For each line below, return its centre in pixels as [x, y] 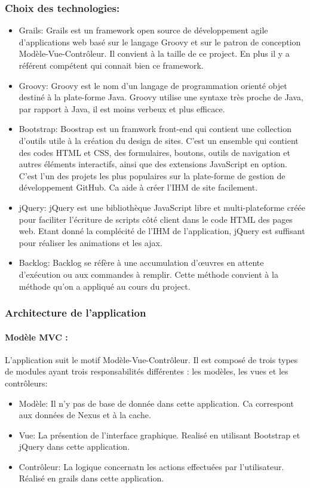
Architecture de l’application [76, 313]
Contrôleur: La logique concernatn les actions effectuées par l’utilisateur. [151, 466]
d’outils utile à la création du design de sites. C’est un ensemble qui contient [159, 140]
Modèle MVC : [36, 337]
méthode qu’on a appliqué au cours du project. [105, 286]
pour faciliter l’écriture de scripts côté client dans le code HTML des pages [156, 219]
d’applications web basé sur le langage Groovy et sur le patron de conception [160, 42]
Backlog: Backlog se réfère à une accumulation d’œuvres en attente [141, 263]
